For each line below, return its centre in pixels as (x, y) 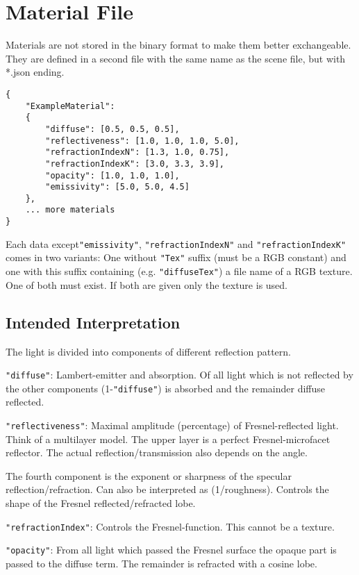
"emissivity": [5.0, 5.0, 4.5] (117, 187)
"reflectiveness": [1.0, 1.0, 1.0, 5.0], (142, 141)
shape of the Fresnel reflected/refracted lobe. (101, 503)
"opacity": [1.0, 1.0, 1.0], (112, 175)
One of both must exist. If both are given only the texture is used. (147, 284)
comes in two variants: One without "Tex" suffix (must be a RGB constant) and (176, 257)
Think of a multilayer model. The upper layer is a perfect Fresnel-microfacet (168, 439)
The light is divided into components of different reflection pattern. (148, 351)
